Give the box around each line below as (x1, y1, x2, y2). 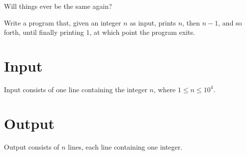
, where (154, 84, 176, 94)
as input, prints (130, 17, 176, 27)
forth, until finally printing (4, 27, 84, 37)
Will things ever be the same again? (4, 1, 112, 11)
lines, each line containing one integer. (68, 141, 183, 152)
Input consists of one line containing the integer (4, 84, 147, 94)
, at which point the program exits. (89, 27, 195, 37)
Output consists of (4, 141, 59, 152)
